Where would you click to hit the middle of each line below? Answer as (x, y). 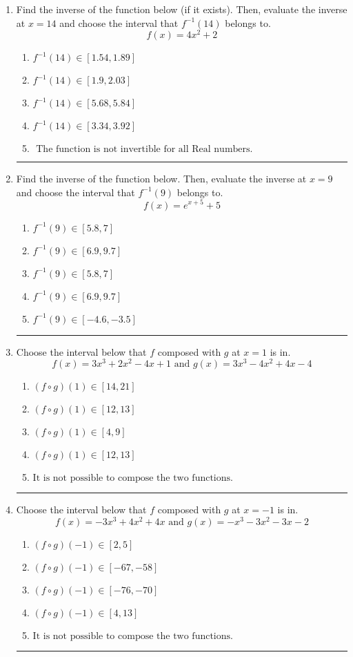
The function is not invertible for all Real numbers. (144, 150)
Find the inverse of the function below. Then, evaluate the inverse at (161, 179)
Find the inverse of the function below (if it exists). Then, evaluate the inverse (182, 9)
